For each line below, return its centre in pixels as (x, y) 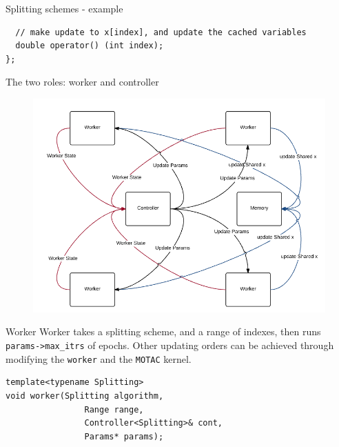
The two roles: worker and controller (82, 82)
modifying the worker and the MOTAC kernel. (99, 358)
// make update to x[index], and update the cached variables (161, 32)
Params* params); (124, 436)
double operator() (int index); (90, 46)
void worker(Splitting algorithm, (85, 396)
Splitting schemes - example (64, 8)
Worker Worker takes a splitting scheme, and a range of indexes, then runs (163, 331)
